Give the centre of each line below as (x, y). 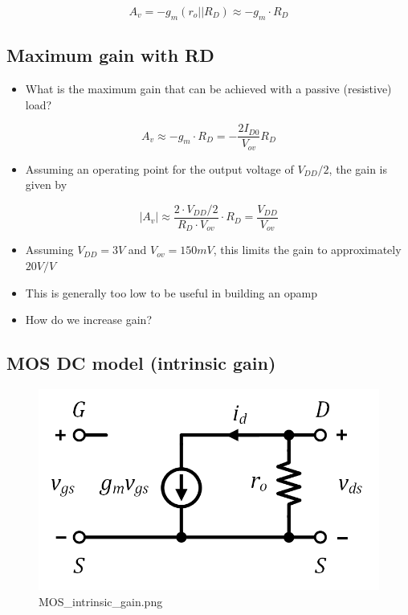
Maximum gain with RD (110, 55)
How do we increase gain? (88, 320)
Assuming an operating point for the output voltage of (159, 168)
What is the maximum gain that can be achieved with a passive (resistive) (208, 88)
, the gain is (358, 168)
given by (46, 184)
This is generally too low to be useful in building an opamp (171, 292)
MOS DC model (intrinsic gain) (141, 363)
